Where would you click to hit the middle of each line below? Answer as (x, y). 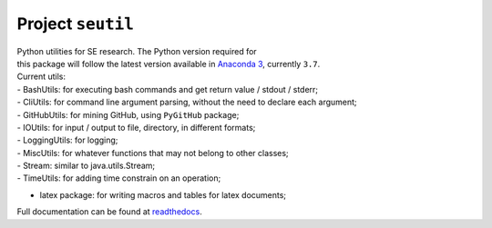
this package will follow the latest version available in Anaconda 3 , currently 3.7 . (169, 64)
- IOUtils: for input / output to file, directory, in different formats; (136, 127)
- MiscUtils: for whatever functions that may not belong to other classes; (153, 153)
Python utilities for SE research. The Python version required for (137, 51)
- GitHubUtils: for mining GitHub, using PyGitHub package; (128, 114)
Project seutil (75, 24)
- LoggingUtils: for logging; (67, 140)
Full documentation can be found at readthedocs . (109, 212)
